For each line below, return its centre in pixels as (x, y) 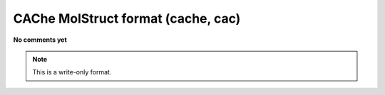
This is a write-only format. (72, 72)
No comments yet (40, 40)
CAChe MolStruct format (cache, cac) (127, 18)
